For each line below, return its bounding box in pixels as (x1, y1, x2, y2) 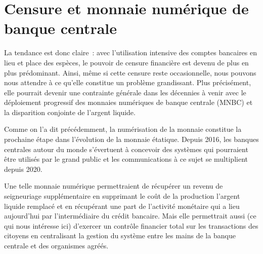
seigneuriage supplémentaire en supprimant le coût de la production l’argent (4, 191, 240, 201)
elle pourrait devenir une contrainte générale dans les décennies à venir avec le (4, 87, 246, 97)
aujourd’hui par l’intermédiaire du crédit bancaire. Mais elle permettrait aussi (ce (4, 210, 256, 221)
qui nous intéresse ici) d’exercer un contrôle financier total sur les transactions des (4, 220, 258, 231)
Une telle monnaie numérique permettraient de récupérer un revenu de (4, 180, 223, 191)
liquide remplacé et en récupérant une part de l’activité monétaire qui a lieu (4, 200, 240, 211)
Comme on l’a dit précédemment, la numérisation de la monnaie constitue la (4, 124, 242, 134)
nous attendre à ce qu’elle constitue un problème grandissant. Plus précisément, (4, 77, 251, 88)
